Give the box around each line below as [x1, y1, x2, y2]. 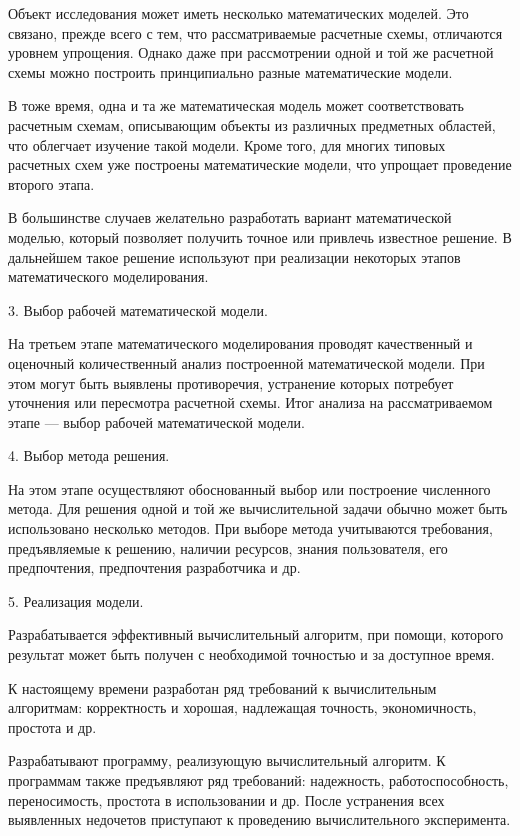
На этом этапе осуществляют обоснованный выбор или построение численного [8, 478, 491, 499]
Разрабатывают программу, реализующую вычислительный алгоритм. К [8, 750, 446, 771]
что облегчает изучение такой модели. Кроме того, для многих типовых [8, 134, 446, 155]
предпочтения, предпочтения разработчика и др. [8, 557, 301, 578]
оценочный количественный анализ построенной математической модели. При [8, 352, 485, 373]
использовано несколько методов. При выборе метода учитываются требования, [8, 518, 493, 539]
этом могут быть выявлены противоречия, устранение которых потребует [8, 372, 454, 393]
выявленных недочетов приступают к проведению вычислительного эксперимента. [8, 809, 511, 830]
